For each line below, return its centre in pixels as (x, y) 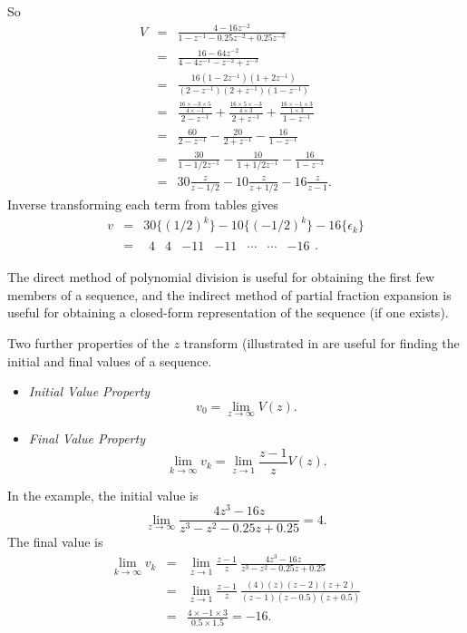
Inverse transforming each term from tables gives (143, 205)
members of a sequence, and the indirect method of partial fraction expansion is (229, 294)
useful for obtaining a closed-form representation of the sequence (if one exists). (228, 312)
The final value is (55, 542)
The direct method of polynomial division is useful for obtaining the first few (221, 277)
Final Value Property (87, 438)
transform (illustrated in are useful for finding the (321, 342)
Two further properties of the (88, 342)
